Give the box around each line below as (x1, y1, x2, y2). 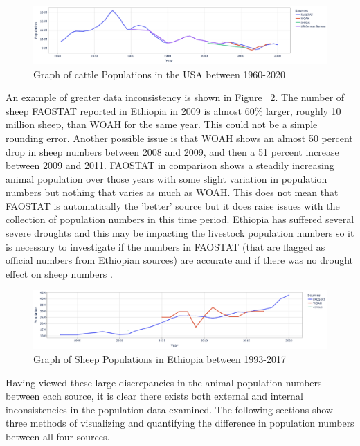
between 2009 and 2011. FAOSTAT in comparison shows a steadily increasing (6, 158, 334, 172)
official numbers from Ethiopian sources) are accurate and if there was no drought (6, 253, 354, 267)
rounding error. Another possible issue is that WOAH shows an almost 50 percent (6, 130, 353, 145)
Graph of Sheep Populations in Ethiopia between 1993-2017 (33, 352, 287, 366)
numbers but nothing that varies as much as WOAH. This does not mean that (6, 185, 339, 199)
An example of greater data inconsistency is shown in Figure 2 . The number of (6, 90, 345, 105)
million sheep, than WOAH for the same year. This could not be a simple (6, 117, 318, 132)
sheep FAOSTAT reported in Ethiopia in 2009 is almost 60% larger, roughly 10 (6, 103, 341, 118)
